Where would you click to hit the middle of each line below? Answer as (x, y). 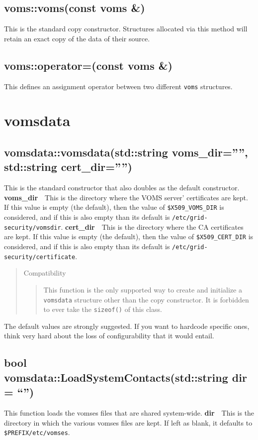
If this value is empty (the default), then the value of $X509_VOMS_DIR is (114, 207)
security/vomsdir (33, 227)
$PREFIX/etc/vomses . (37, 432)
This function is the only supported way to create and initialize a (143, 289)
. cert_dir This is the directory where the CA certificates (152, 226)
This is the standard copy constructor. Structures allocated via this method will (126, 29)
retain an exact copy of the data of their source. (77, 38)
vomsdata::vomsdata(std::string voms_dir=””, (126, 152)
